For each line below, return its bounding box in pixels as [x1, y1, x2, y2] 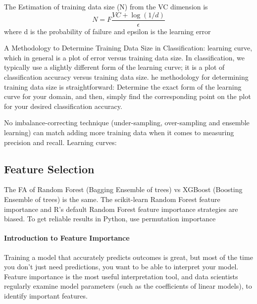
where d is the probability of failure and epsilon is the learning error [4, 26, 211, 36]
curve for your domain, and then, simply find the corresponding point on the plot [4, 91, 251, 101]
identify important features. [4, 290, 88, 301]
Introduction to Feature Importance [4, 233, 130, 243]
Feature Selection [4, 161, 95, 176]
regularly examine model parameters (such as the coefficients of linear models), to [4, 281, 252, 291]
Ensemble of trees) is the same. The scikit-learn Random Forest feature [4, 194, 220, 204]
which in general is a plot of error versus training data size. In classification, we [4, 52, 245, 62]
